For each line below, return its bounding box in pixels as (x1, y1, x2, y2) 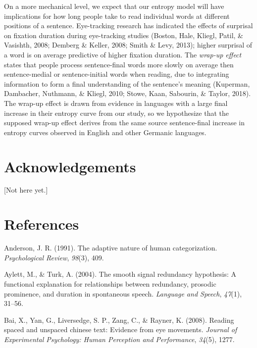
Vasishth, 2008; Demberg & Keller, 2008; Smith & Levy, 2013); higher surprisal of (4, 40, 253, 50)
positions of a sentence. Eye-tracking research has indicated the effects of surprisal (4, 20, 253, 31)
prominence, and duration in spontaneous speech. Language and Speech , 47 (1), (4, 288, 242, 298)
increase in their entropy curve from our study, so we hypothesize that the (4, 107, 229, 118)
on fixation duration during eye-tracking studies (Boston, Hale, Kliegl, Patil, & (4, 30, 244, 40)
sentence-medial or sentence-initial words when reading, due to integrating (4, 69, 229, 79)
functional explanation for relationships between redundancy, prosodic (4, 278, 216, 289)
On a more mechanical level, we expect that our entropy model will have (4, 1, 224, 11)
